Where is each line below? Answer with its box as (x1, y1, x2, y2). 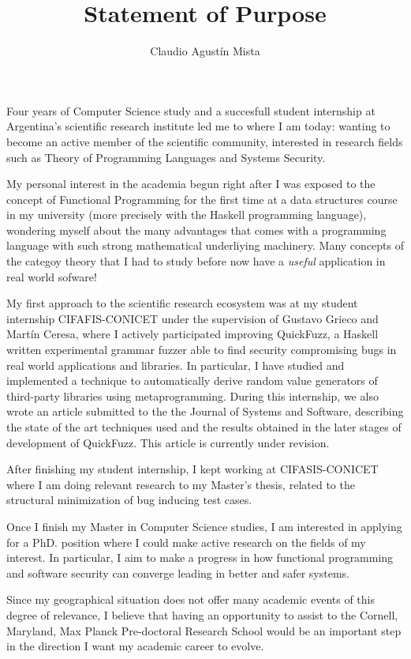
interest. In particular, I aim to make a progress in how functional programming (6, 549, 394, 566)
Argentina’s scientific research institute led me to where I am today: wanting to (6, 118, 390, 134)
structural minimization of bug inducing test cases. (6, 491, 252, 508)
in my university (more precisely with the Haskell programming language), (6, 206, 367, 223)
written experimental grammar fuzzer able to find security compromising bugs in (6, 341, 397, 358)
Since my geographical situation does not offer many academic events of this (6, 591, 376, 608)
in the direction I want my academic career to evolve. (6, 638, 264, 654)
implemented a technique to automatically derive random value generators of (6, 372, 378, 389)
